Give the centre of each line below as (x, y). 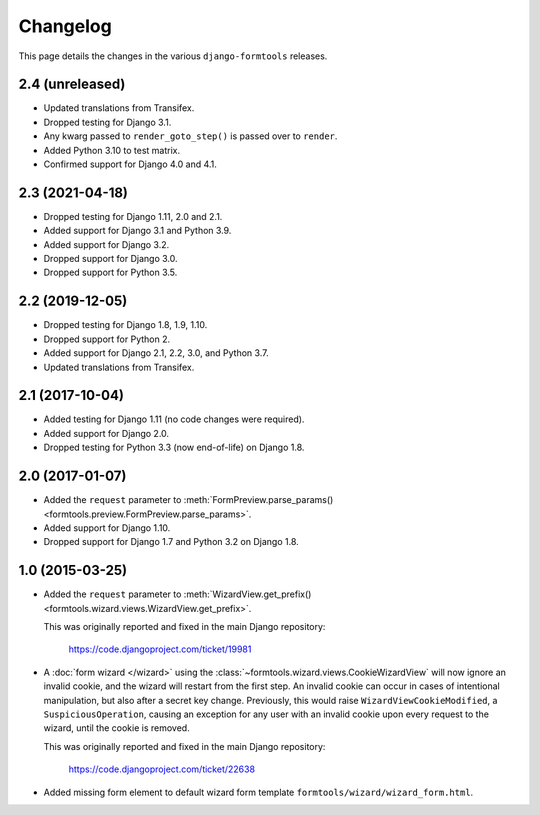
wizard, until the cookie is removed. (116, 728)
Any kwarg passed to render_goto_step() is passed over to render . (190, 136)
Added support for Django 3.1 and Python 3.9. (137, 231)
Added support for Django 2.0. (106, 433)
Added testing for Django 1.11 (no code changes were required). (174, 419)
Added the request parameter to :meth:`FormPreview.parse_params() (188, 500)
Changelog (65, 26)
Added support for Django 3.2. (106, 244)
